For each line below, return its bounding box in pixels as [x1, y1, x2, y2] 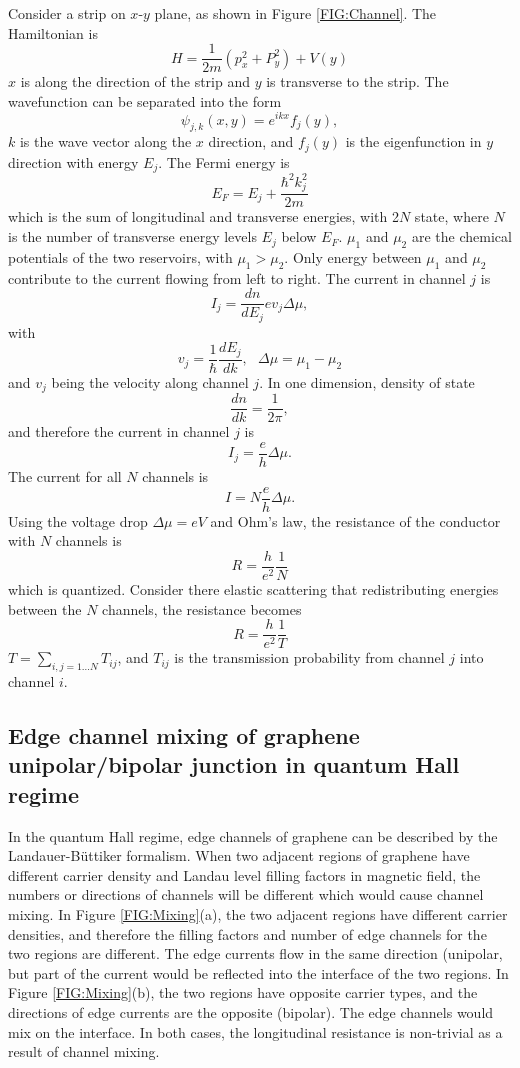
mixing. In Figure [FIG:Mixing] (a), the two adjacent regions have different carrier [8, 903, 508, 924]
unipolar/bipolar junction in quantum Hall [8, 749, 460, 780]
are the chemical [411, 226, 512, 247]
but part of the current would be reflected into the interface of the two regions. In [8, 962, 509, 983]
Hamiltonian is [8, 22, 98, 43]
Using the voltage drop [8, 510, 148, 531]
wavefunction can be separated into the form [8, 90, 282, 111]
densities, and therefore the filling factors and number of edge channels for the [8, 923, 487, 944]
